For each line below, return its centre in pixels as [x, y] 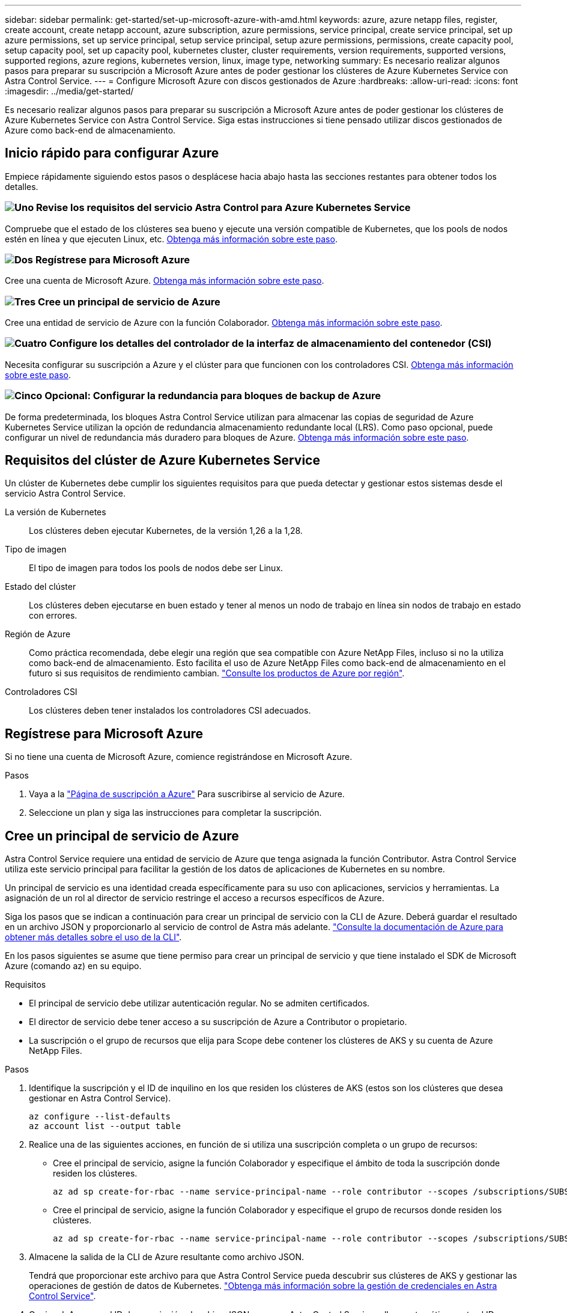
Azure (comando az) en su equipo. [73, 966]
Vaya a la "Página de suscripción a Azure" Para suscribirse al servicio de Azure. [187, 794]
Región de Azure [38, 634]
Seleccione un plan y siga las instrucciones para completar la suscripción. [175, 813]
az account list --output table [105, 1126]
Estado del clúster [41, 587]
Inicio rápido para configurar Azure [112, 153]
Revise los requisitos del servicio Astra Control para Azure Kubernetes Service [223, 208]
